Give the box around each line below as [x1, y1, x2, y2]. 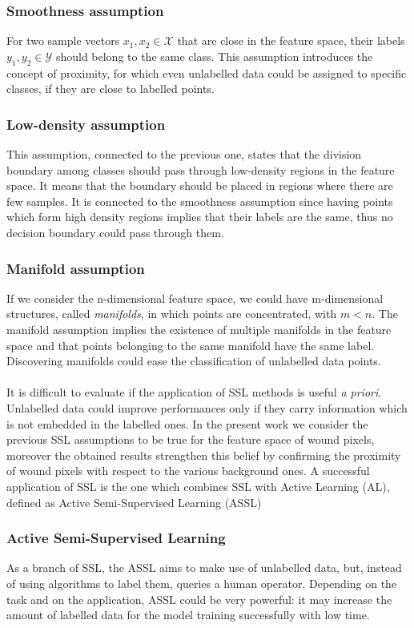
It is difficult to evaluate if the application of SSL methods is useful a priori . [6, 384, 382, 401]
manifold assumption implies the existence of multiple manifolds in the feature [6, 320, 392, 337]
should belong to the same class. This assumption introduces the [55, 47, 373, 64]
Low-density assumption [6, 114, 166, 134]
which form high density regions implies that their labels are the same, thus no [6, 208, 393, 225]
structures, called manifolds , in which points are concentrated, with [6, 305, 337, 322]
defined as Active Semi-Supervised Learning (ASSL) [6, 493, 262, 510]
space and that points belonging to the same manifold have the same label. [6, 336, 375, 353]
